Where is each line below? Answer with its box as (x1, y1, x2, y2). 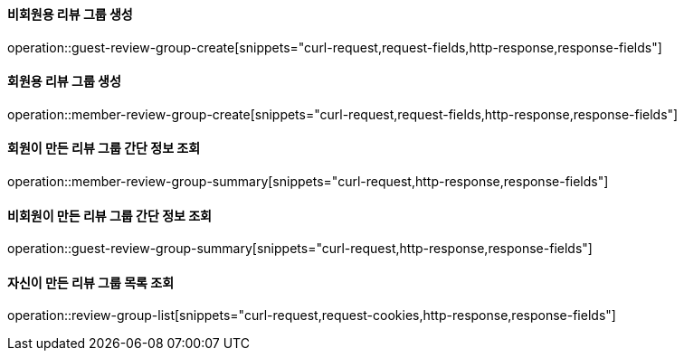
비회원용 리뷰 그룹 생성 (7, 6, 133, 22)
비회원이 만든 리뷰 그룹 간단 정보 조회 (7, 207, 212, 223)
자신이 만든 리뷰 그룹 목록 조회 (7, 274, 175, 290)
